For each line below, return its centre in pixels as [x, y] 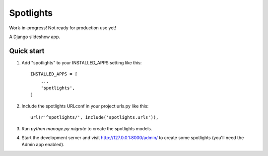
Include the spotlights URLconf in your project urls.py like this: [85, 106]
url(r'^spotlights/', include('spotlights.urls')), [95, 117]
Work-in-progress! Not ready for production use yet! [63, 28]
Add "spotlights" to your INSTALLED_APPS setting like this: [82, 62]
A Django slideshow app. [35, 37]
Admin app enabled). [43, 145]
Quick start [27, 51]
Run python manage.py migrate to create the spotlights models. [87, 128]
